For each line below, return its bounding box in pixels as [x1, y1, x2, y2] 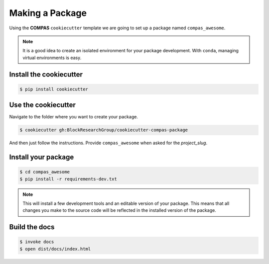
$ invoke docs [19, 239, 54, 245]
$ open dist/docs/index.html [19, 246, 91, 252]
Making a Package [9, 7, 87, 18]
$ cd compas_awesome [19, 169, 70, 175]
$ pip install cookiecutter [19, 86, 88, 92]
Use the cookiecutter [9, 101, 76, 109]
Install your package [9, 153, 74, 161]
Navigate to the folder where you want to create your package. [9, 114, 138, 120]
